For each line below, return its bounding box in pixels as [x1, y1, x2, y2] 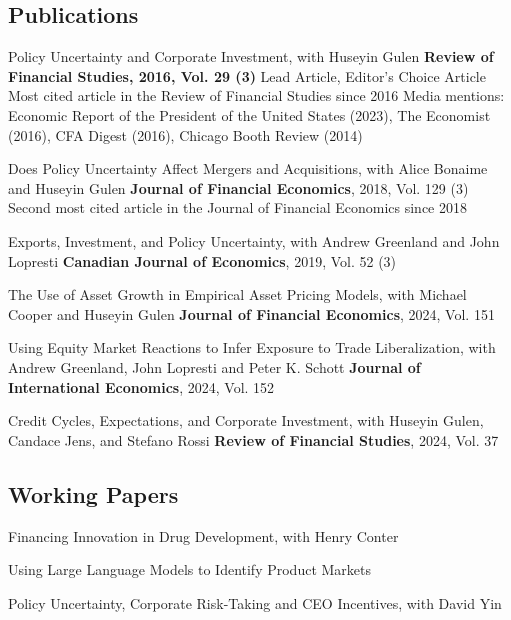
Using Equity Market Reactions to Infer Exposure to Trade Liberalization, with [8, 337, 496, 358]
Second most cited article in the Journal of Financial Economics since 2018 [8, 197, 467, 218]
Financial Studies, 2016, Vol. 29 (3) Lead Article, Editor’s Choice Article [8, 65, 486, 86]
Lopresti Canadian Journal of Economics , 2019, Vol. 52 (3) [8, 250, 397, 271]
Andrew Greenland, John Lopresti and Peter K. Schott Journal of [8, 356, 421, 377]
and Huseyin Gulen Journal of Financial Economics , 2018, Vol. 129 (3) [8, 177, 469, 198]
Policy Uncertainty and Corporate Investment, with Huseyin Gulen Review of [8, 46, 494, 67]
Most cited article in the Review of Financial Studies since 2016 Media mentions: [8, 85, 505, 106]
